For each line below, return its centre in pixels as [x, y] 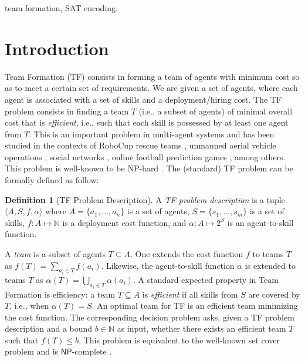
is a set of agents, [158, 211]
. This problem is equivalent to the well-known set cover [179, 340]
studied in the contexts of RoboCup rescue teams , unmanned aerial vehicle [140, 145]
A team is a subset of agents [55, 254]
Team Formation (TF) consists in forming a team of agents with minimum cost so [152, 76]
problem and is [32, 351]
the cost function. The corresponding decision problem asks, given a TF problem [150, 317]
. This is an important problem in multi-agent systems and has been [152, 134]
